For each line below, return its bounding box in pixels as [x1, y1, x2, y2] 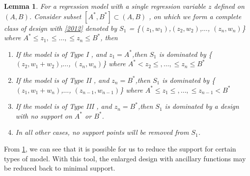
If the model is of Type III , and [15, 101, 112, 111]
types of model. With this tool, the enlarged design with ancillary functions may [4, 153, 246, 163]
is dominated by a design [165, 101, 239, 111]
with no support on [15, 110, 72, 121]
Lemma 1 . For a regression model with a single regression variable [4, 1, 206, 11]
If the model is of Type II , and [15, 75, 110, 85]
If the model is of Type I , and [15, 49, 107, 59]
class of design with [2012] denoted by [4, 23, 117, 33]
